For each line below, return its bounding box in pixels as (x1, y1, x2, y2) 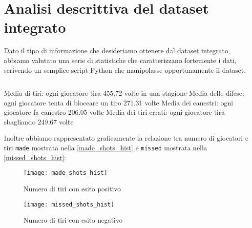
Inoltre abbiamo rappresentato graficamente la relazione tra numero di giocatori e (4, 133, 249, 143)
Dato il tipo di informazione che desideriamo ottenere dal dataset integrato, (4, 45, 230, 56)
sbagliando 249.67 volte (4, 116, 74, 126)
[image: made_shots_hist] (23, 169, 107, 177)
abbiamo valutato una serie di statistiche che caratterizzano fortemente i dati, (4, 55, 236, 65)
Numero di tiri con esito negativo (23, 215, 123, 225)
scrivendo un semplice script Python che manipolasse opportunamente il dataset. (4, 64, 246, 75)
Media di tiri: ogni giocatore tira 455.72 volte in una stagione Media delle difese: (4, 88, 244, 98)
